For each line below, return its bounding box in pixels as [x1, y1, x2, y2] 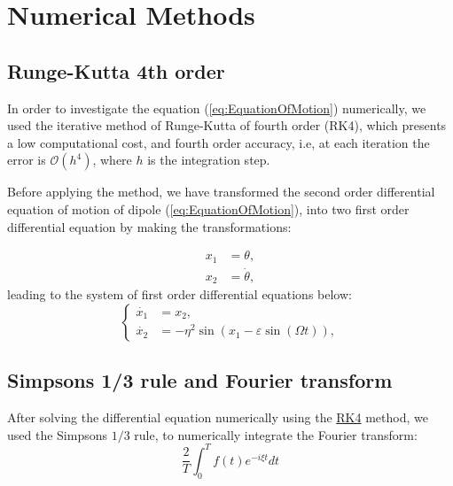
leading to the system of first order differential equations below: [7, 285, 352, 304]
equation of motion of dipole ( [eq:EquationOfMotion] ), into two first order [7, 199, 410, 218]
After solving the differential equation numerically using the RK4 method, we [7, 408, 428, 427]
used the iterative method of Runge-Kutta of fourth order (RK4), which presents [7, 116, 447, 135]
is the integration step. [147, 150, 270, 169]
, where [92, 150, 132, 169]
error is [7, 150, 46, 169]
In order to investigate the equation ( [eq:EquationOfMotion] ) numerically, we [7, 98, 426, 117]
